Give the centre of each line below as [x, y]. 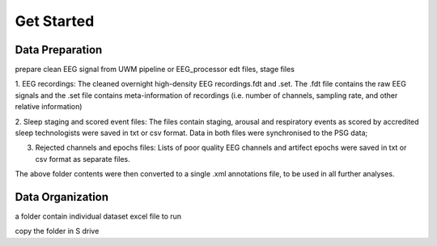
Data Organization [62, 197]
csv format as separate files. [83, 159]
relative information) [49, 107]
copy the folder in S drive [57, 231]
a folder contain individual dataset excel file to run [98, 216]
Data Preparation [59, 50]
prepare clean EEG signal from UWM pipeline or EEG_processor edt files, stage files [155, 70]
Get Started [55, 21]
